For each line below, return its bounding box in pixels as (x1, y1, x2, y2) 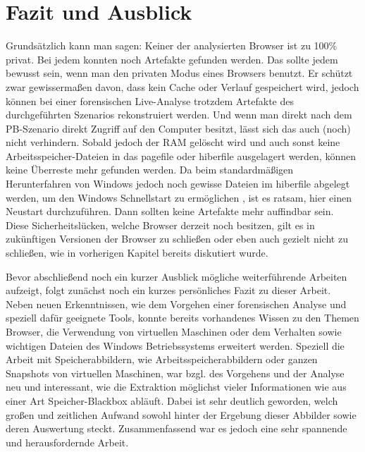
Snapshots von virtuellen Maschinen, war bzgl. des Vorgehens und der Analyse (6, 365, 345, 380)
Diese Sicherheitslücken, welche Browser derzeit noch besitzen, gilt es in (6, 217, 315, 232)
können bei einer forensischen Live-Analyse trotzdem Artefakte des (6, 93, 294, 108)
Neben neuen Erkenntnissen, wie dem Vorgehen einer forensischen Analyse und (6, 296, 347, 311)
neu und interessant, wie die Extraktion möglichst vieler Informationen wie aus (6, 379, 347, 394)
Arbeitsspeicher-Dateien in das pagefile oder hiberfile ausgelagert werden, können (6, 148, 356, 163)
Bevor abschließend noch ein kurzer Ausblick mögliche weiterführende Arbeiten (6, 269, 347, 283)
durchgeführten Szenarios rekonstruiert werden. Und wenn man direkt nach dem (6, 107, 352, 122)
